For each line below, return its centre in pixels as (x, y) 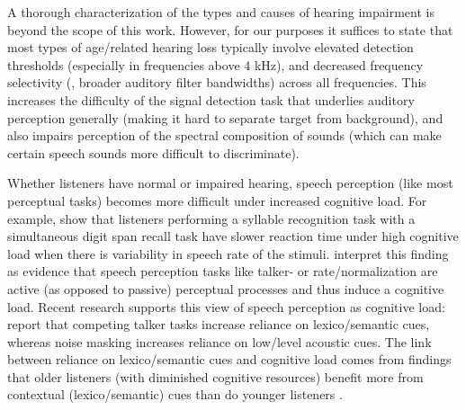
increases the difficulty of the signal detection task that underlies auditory (211, 99)
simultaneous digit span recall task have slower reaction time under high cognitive (233, 236)
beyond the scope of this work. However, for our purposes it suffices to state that (230, 29)
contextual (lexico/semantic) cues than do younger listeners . (175, 394)
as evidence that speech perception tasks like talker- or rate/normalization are (223, 271)
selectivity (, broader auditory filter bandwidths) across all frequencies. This (217, 82)
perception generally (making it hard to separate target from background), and (225, 117)
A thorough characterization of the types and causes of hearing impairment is (221, 12)
